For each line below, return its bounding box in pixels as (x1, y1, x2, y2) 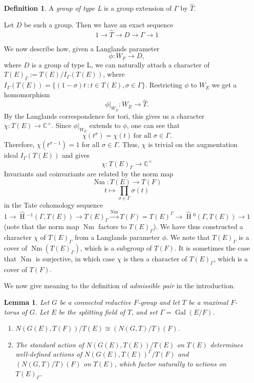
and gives (62, 150, 90, 160)
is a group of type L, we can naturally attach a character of (31, 59, 210, 69)
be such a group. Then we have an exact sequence (24, 19, 173, 29)
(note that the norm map (4, 221, 80, 232)
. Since (51, 120, 71, 130)
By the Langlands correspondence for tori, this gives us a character (4, 110, 205, 121)
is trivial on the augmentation (148, 139, 238, 149)
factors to (98, 221, 127, 232)
